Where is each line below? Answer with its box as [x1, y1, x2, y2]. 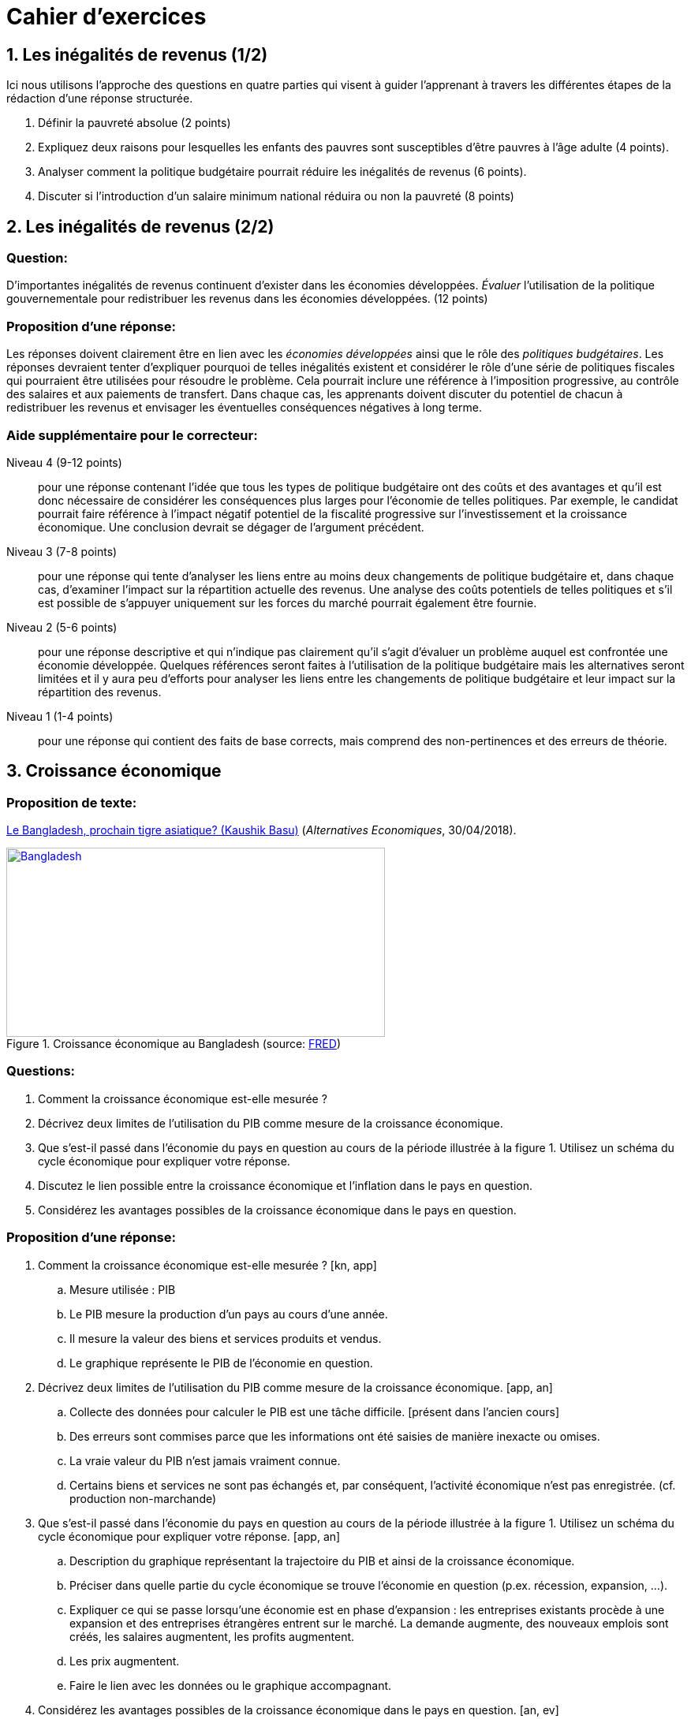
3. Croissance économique [6, 761, 222, 781]
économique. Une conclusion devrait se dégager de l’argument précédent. [38, 520, 424, 534]
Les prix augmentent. [69, 1654, 180, 1668]
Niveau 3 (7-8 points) [6, 544, 118, 558]
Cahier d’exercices [6, 3, 207, 30]
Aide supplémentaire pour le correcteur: [6, 427, 258, 443]
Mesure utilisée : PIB [69, 1282, 176, 1296]
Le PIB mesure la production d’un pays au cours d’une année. [69, 1307, 388, 1321]
